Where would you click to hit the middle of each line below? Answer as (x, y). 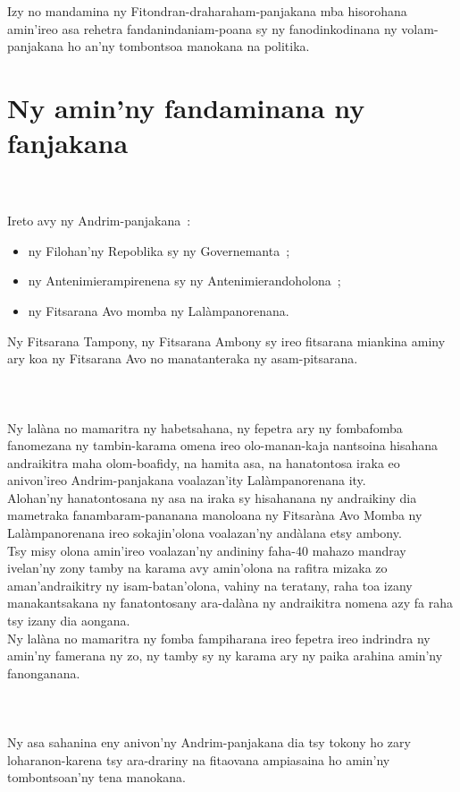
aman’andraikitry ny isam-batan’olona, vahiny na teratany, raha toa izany (210, 585)
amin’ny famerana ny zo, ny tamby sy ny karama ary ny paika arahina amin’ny (225, 656)
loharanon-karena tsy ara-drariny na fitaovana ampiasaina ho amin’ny (199, 759)
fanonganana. (44, 673)
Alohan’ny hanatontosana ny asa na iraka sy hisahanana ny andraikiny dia (212, 497)
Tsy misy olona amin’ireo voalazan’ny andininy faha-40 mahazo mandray (207, 550)
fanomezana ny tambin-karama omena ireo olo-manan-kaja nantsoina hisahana (223, 445)
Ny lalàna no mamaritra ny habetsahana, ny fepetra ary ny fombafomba (205, 427)
